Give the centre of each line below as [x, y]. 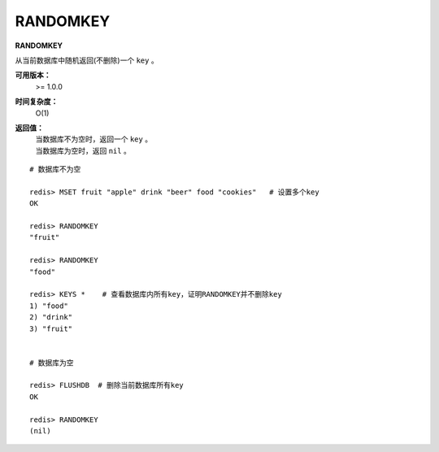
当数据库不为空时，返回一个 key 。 [94, 139]
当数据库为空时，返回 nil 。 [83, 150]
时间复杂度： [37, 102]
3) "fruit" [51, 328]
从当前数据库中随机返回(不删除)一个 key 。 [87, 60]
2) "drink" [51, 317]
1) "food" [49, 306]
